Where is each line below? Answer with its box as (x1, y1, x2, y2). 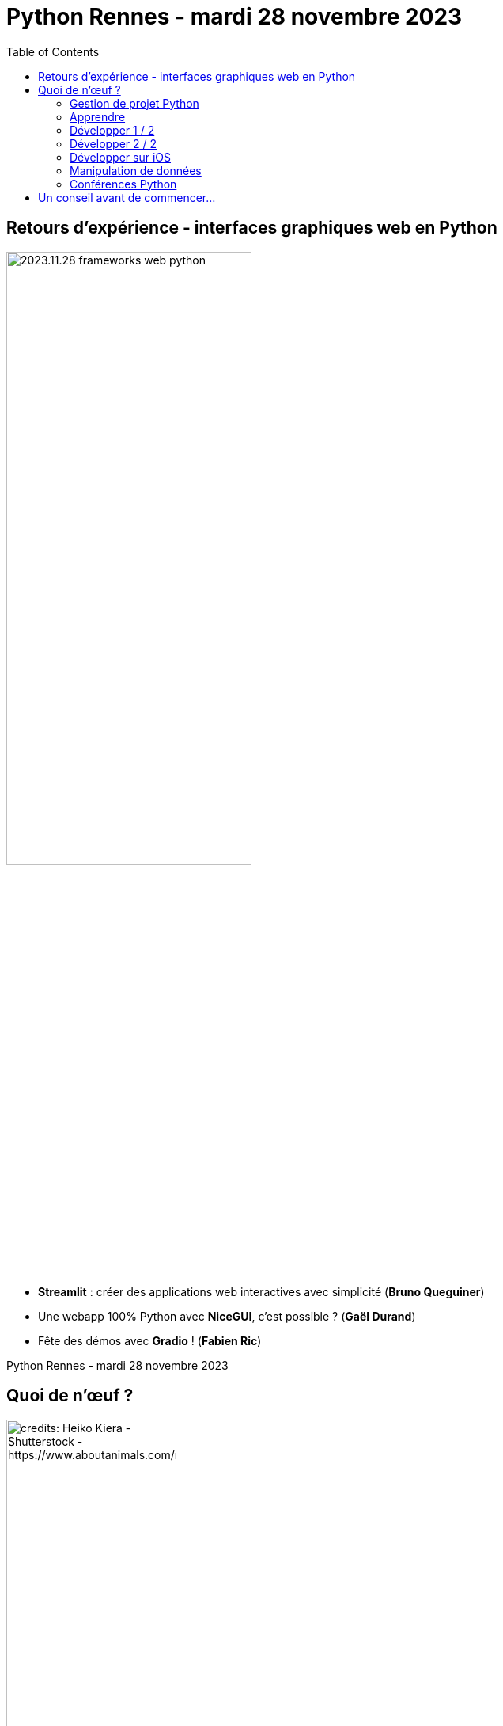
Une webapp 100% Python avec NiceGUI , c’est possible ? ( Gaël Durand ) (38, 1309, 416, 1323)
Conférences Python (70, 177, 177, 191)
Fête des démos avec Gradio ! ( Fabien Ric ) (38, 1333, 262, 1348)
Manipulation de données (70, 163, 202, 177)
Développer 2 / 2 (70, 136, 157, 150)
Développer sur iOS (70, 150, 172, 164)
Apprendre (70, 109, 126, 124)
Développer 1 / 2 (70, 123, 155, 137)
